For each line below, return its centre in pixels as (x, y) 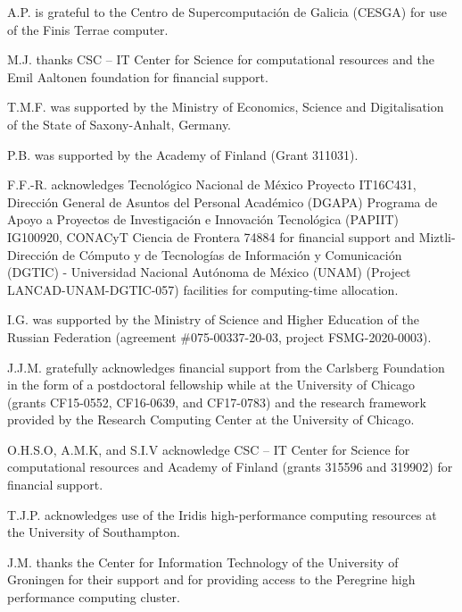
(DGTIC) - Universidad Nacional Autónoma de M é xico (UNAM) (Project (209, 272)
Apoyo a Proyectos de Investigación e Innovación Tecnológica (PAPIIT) (203, 219)
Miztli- (437, 236)
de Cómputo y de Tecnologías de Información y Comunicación (232, 254)
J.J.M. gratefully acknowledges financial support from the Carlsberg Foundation (226, 367)
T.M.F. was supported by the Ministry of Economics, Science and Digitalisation (226, 107)
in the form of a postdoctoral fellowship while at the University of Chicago (211, 385)
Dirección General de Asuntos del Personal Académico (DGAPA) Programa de (223, 201)
